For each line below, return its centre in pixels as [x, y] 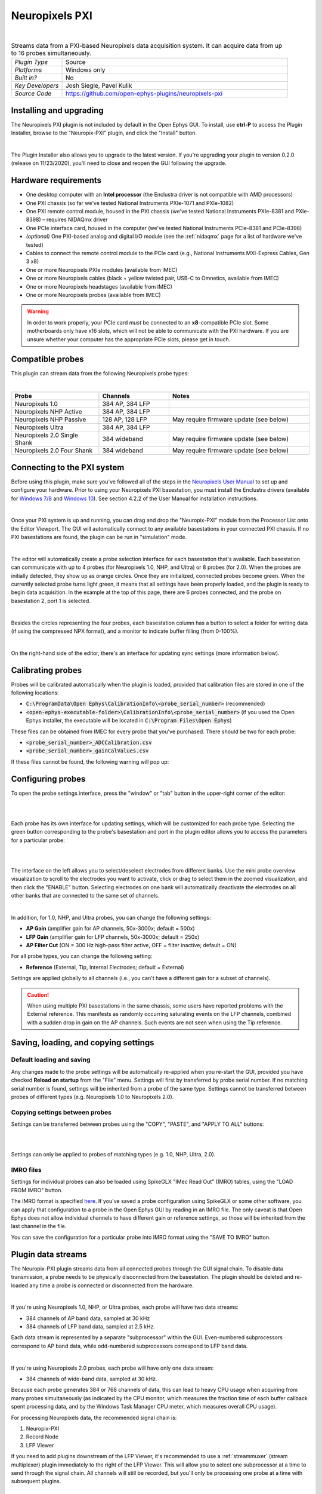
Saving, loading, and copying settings [83, 1043]
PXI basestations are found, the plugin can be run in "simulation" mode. [99, 537]
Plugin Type [31, 62]
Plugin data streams [49, 1254]
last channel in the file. [39, 1226]
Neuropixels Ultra [39, 427]
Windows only [85, 70]
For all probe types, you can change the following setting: [82, 956]
